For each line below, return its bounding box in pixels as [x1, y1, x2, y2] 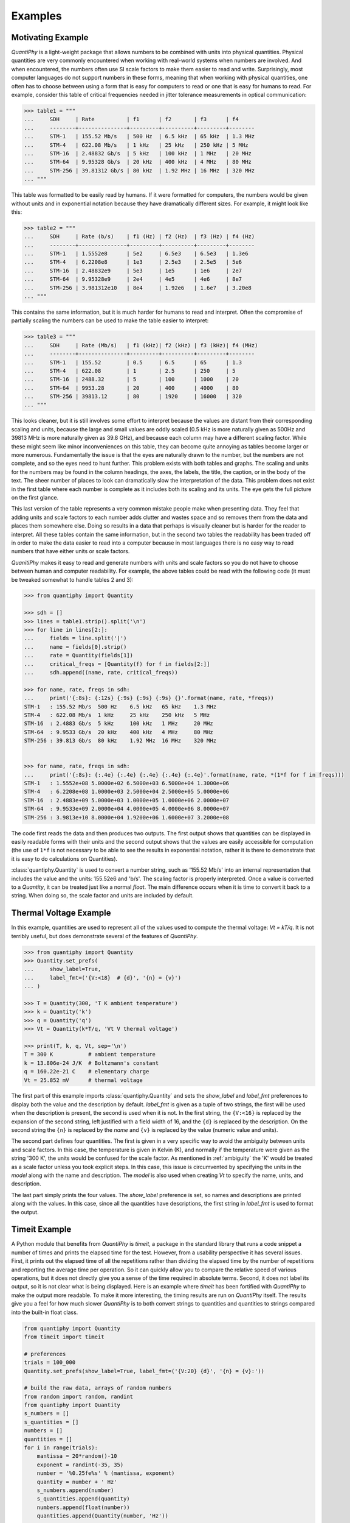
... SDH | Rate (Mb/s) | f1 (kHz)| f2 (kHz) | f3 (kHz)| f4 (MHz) [24, 342, 258, 348]
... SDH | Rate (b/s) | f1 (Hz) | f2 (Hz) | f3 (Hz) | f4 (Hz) [24, 233, 255, 240]
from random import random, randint [24, 1393, 134, 1400]
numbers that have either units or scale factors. [11, 548, 130, 555]
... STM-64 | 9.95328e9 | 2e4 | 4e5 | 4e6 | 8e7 [24, 276, 242, 283]
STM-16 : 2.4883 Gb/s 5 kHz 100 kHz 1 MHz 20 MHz [24, 720, 213, 727]
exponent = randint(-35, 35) [36, 1461, 124, 1468]
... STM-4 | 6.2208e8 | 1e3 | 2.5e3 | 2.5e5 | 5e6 [24, 259, 242, 266]
